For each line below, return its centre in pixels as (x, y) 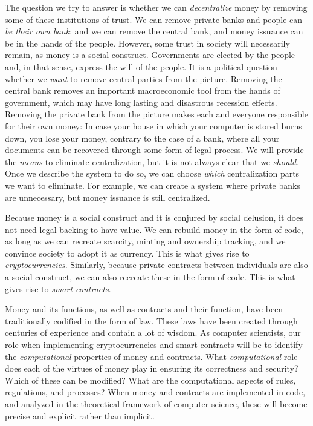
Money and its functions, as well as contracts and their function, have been (144, 309)
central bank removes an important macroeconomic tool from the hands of (143, 90)
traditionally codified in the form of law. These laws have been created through (151, 320)
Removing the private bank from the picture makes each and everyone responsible (156, 114)
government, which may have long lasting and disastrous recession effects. (141, 102)
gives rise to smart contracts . (58, 288)
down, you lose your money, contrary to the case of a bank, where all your (142, 138)
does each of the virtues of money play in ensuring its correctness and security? (152, 368)
